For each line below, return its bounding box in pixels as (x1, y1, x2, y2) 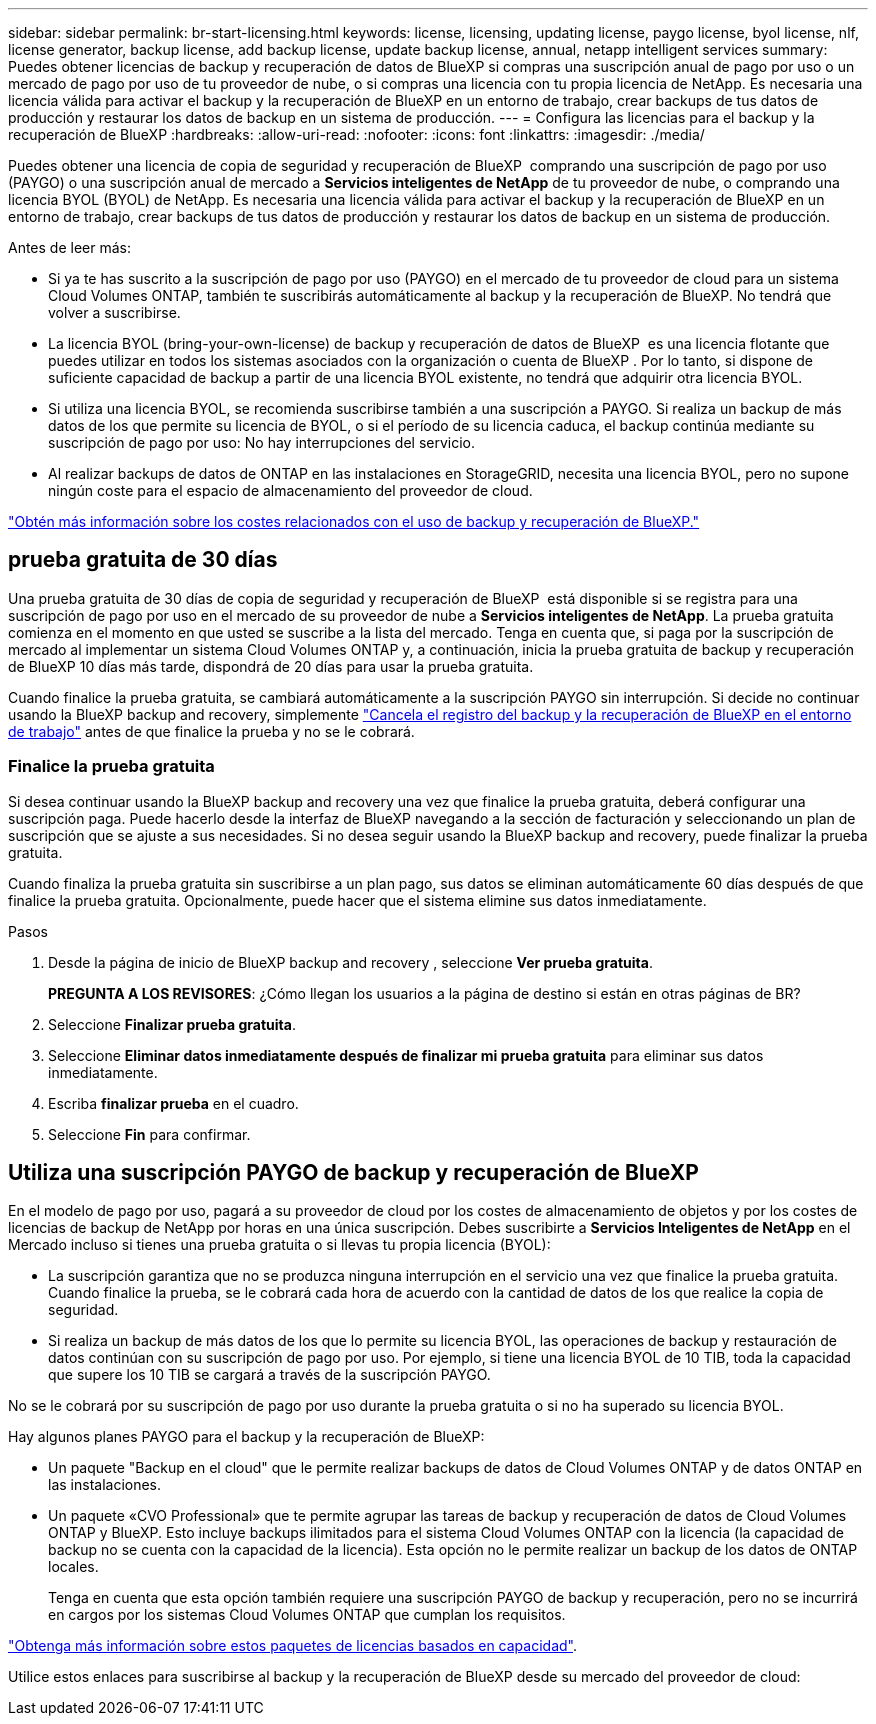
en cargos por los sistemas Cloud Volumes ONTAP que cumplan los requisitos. (48, 1606, 566, 1624)
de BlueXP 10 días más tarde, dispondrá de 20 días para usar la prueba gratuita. (8, 657, 534, 675)
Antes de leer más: (8, 239, 132, 256)
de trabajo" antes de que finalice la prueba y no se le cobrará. (8, 722, 415, 740)
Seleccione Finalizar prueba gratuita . (48, 1015, 296, 1033)
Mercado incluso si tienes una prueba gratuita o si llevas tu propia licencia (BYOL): (8, 1236, 551, 1254)
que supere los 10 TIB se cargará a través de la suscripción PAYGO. (48, 1366, 491, 1384)
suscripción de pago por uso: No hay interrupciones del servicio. (48, 434, 476, 451)
